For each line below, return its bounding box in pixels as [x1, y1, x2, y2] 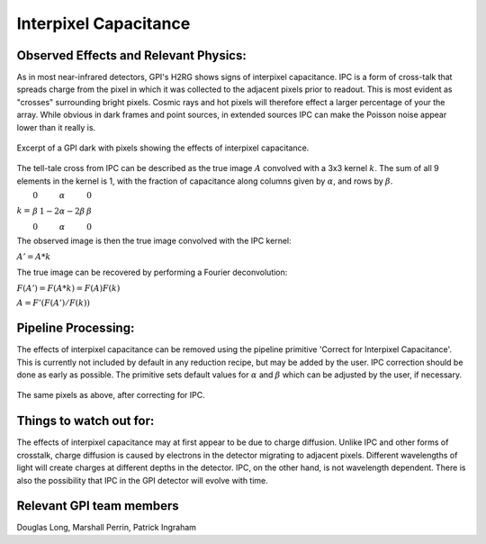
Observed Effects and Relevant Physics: [16, 48, 247, 63]
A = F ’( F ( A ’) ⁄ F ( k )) [16, 298, 90, 308]
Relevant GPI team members [16, 498, 179, 513]
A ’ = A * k [16, 251, 51, 261]
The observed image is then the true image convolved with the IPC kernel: [16, 235, 292, 247]
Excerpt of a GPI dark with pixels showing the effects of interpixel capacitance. [16, 142, 310, 153]
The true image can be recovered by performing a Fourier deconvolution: [16, 267, 288, 278]
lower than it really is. [16, 122, 96, 132]
